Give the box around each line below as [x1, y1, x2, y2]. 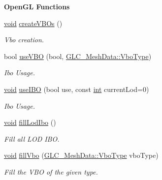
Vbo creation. [4, 34, 44, 45]
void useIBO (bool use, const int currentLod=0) [4, 84, 149, 94]
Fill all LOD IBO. [4, 133, 60, 144]
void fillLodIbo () [4, 117, 56, 127]
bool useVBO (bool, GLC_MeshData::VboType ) [4, 51, 152, 61]
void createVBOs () [4, 18, 63, 28]
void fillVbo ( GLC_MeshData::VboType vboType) [4, 150, 159, 160]
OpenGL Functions [4, 1, 70, 11]
